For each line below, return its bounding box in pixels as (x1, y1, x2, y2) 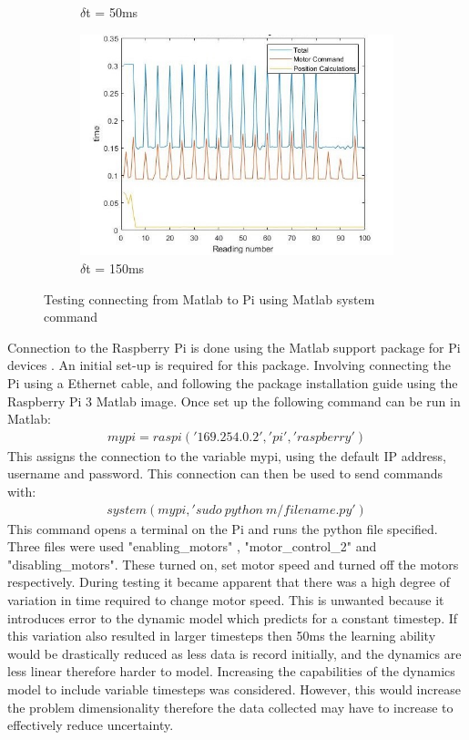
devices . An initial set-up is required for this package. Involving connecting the (7, 355, 451, 375)
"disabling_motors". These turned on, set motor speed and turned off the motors (7, 554, 459, 573)
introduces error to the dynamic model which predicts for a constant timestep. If (7, 608, 458, 627)
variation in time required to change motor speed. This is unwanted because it (7, 591, 444, 610)
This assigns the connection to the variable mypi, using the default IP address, (7, 446, 446, 465)
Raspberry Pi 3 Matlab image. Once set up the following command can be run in (7, 391, 461, 410)
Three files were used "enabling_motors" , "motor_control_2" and (7, 537, 377, 556)
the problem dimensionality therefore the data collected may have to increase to (7, 697, 454, 716)
